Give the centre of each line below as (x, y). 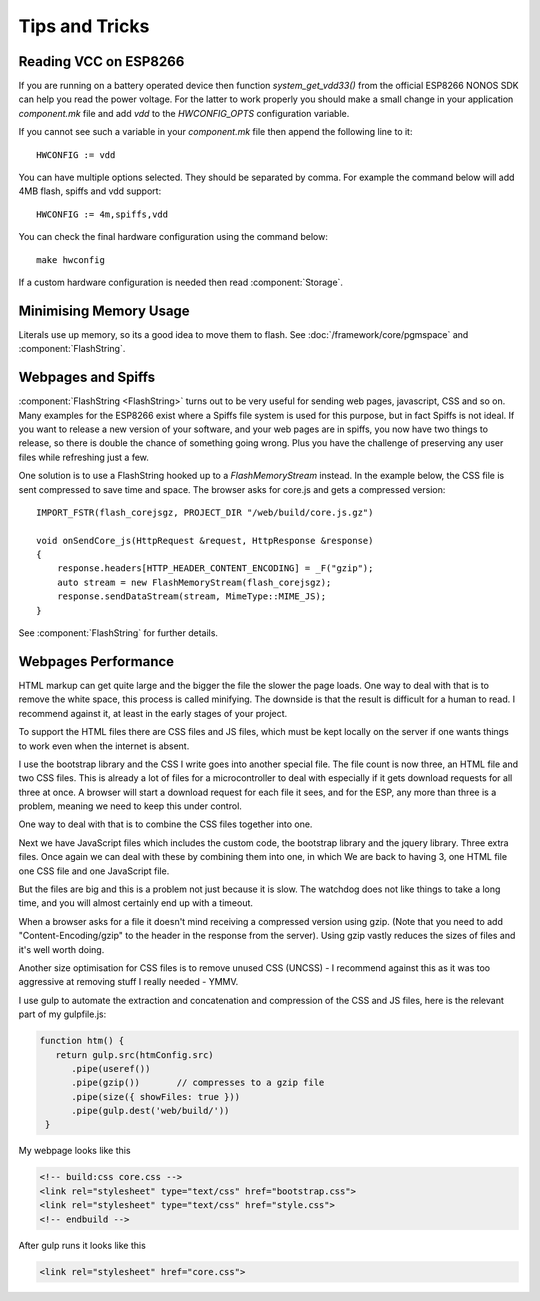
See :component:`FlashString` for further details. (118, 633)
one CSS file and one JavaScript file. (94, 871)
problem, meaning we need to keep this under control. (130, 806)
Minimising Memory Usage (104, 310)
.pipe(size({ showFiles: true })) (155, 1096)
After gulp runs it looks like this (82, 1245)
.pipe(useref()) (111, 1068)
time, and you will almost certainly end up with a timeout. (136, 903)
